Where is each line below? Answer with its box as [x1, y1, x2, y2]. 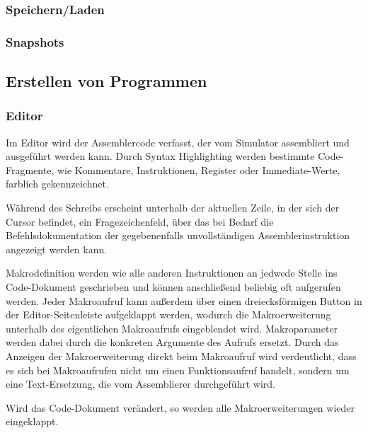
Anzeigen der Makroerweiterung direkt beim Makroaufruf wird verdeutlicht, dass [6, 349, 357, 363]
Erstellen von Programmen [6, 70, 207, 92]
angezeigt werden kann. [6, 241, 108, 256]
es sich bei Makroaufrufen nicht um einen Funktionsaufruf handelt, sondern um [6, 362, 350, 377]
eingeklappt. [6, 414, 59, 429]
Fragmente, [6, 162, 54, 177]
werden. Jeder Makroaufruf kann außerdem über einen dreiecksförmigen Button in [6, 293, 362, 308]
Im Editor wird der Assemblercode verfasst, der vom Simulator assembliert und [6, 134, 350, 149]
